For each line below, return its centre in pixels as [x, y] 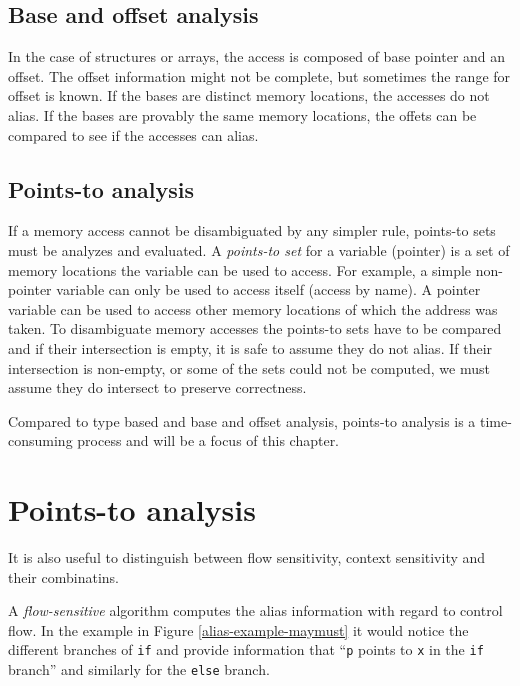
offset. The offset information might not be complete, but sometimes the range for [259, 75]
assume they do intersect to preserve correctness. [157, 387]
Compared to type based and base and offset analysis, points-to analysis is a [242, 420]
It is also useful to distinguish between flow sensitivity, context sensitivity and [247, 557]
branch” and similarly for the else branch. [139, 669]
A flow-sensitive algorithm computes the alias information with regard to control [255, 610]
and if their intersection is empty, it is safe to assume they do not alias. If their [250, 347]
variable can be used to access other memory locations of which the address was [253, 308]
